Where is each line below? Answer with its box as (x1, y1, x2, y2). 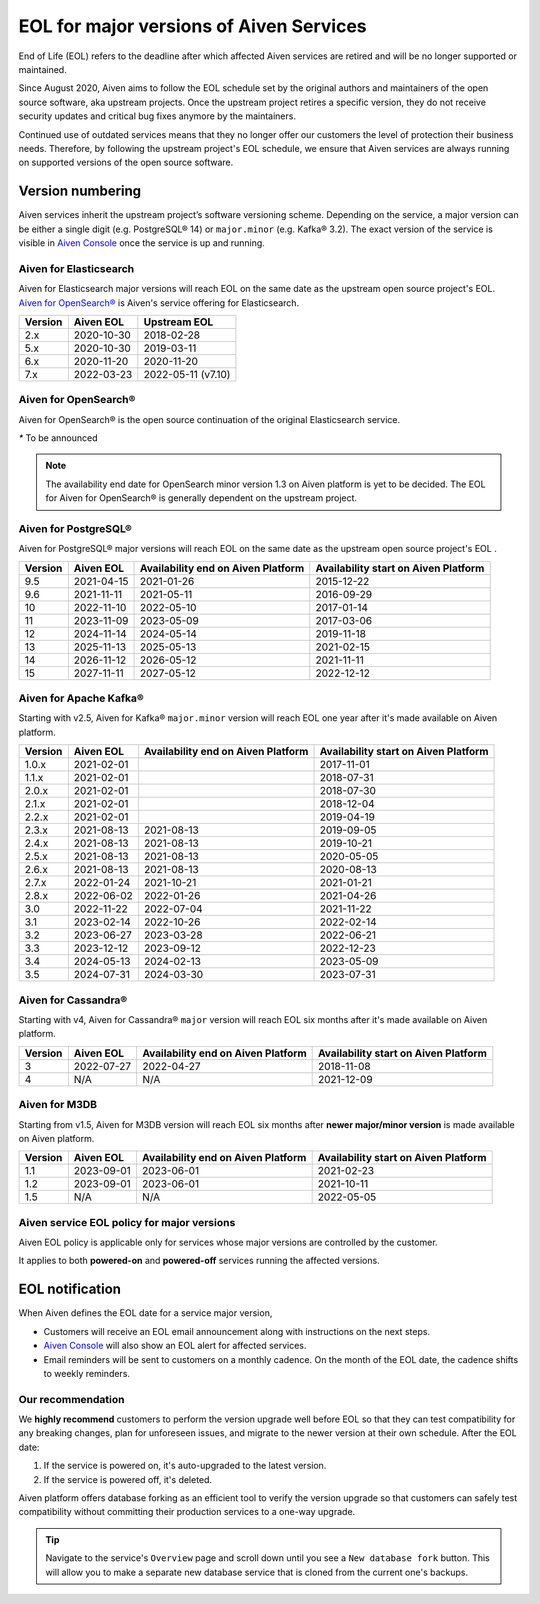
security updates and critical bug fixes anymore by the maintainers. (18, 110, 297, 122)
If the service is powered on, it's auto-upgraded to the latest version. (43, 1460, 327, 1472)
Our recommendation (18, 1392, 125, 1406)
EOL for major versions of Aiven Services (18, 15, 367, 37)
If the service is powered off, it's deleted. (43, 1473, 213, 1485)
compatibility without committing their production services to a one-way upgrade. (18, 1506, 356, 1518)
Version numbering (18, 183, 142, 200)
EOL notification (18, 1281, 122, 1298)
